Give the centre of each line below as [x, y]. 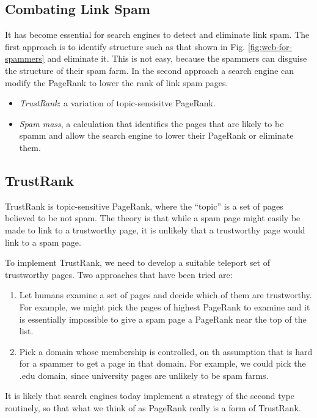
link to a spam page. [43, 242]
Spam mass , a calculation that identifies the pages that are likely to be [151, 123]
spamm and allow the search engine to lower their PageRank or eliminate [156, 135]
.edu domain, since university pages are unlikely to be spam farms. [144, 375]
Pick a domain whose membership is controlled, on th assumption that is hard [166, 351]
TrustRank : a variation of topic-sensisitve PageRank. [117, 103]
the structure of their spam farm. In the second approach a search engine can [150, 70]
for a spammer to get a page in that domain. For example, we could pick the [162, 363]
